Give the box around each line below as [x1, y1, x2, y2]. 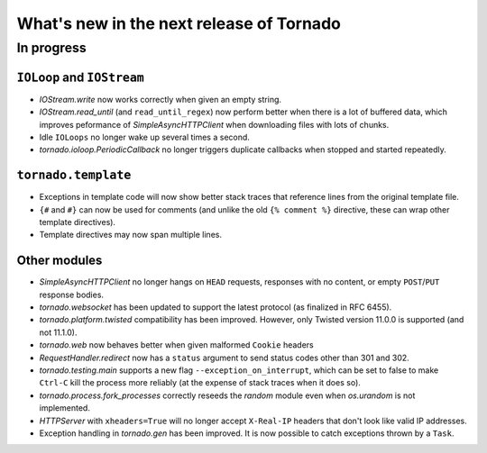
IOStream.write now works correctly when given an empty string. [39, 94, 282, 104]
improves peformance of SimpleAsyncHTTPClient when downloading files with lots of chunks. [39, 119, 390, 130]
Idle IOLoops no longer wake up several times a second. [39, 131, 250, 142]
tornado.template [16, 168, 132, 183]
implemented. [39, 403, 90, 413]
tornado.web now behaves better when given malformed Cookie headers [39, 340, 315, 350]
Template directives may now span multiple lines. [39, 230, 223, 240]
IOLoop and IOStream [16, 69, 144, 85]
